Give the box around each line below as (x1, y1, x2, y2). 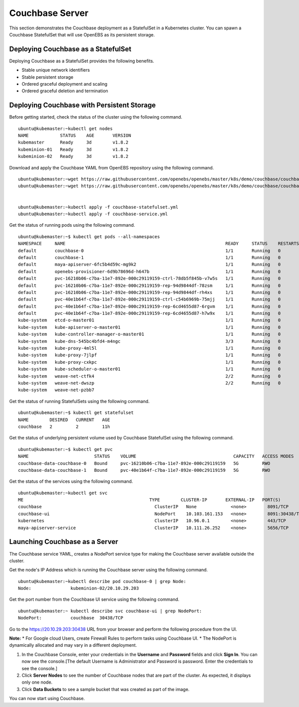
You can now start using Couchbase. (9, 696, 85, 702)
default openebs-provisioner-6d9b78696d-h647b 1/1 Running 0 (18, 269, 281, 274)
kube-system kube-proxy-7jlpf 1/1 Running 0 (18, 352, 281, 358)
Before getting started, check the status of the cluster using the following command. (9, 114, 182, 120)
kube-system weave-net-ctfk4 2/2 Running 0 (18, 373, 281, 379)
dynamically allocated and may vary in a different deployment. (9, 642, 137, 648)
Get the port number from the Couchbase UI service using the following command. (9, 596, 179, 602)
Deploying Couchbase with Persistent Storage (9, 101, 156, 110)
